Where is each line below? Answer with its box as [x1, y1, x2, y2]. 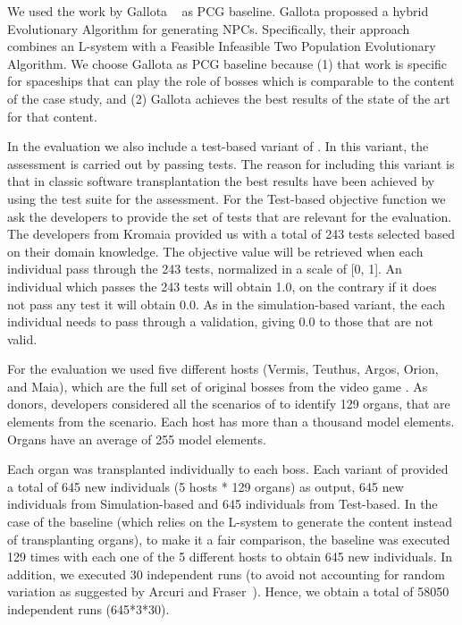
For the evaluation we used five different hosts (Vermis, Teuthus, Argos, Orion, [7, 359, 439, 378]
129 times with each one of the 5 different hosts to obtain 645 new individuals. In [7, 547, 453, 566]
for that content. [7, 106, 97, 125]
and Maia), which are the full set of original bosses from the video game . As [7, 376, 428, 395]
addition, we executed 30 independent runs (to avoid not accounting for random [7, 564, 445, 583]
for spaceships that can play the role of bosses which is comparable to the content [7, 72, 455, 90]
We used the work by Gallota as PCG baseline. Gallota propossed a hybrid [7, 2, 429, 20]
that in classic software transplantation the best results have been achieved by [7, 172, 435, 190]
